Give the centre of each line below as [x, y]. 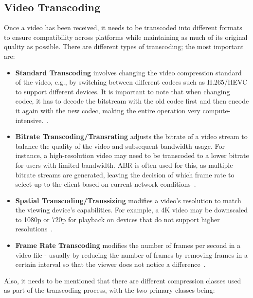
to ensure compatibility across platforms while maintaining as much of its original [126, 37]
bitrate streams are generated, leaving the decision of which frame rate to [125, 174]
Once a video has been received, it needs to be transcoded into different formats [123, 27]
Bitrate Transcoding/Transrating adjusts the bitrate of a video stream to [131, 136]
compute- [217, 110]
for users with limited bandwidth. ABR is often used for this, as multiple [124, 165]
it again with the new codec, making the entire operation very [108, 110]
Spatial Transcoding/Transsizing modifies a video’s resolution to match [128, 200]
